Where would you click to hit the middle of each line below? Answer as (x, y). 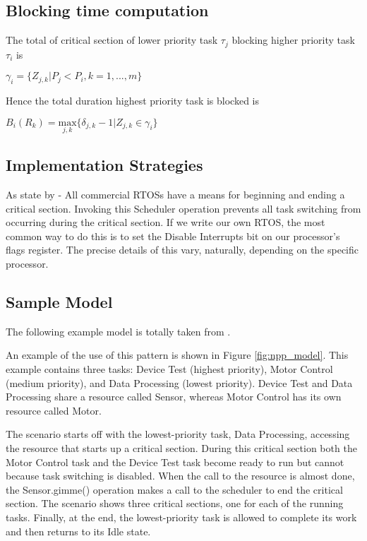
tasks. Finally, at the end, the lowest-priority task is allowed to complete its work (181, 517)
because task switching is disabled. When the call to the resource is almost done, (180, 476)
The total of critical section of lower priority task (112, 40)
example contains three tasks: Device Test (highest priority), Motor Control (169, 369)
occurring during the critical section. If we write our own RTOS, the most (166, 222)
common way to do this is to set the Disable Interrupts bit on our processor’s (173, 236)
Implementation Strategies (104, 165)
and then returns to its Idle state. (78, 531)
